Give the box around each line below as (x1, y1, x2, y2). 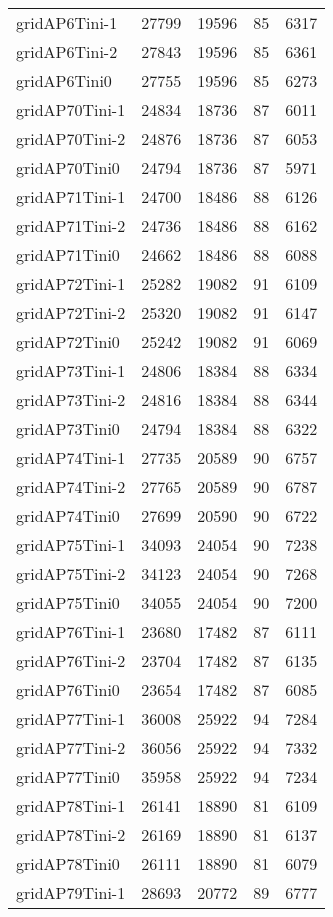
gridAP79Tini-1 (16, 881, 126, 904)
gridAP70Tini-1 (16, 98, 126, 121)
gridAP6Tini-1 (16, 11, 118, 34)
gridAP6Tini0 (16, 69, 112, 92)
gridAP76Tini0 (16, 678, 120, 701)
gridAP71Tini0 (16, 243, 120, 266)
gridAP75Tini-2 (16, 562, 126, 585)
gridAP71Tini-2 (16, 214, 126, 237)
